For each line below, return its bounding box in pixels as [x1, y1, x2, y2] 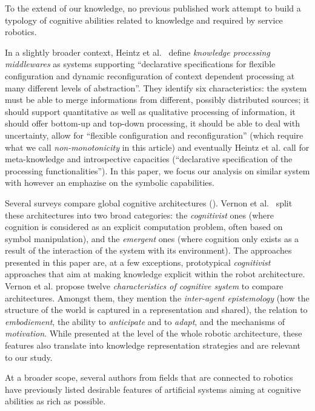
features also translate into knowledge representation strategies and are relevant [5, 339, 300, 352]
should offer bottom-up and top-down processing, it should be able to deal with [5, 117, 300, 130]
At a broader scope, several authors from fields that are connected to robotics [5, 371, 293, 384]
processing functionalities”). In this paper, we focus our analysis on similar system [5, 164, 310, 177]
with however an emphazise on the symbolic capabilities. [5, 176, 214, 189]
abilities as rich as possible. [5, 395, 106, 407]
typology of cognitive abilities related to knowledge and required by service [5, 13, 283, 26]
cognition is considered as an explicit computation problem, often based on [5, 220, 283, 233]
